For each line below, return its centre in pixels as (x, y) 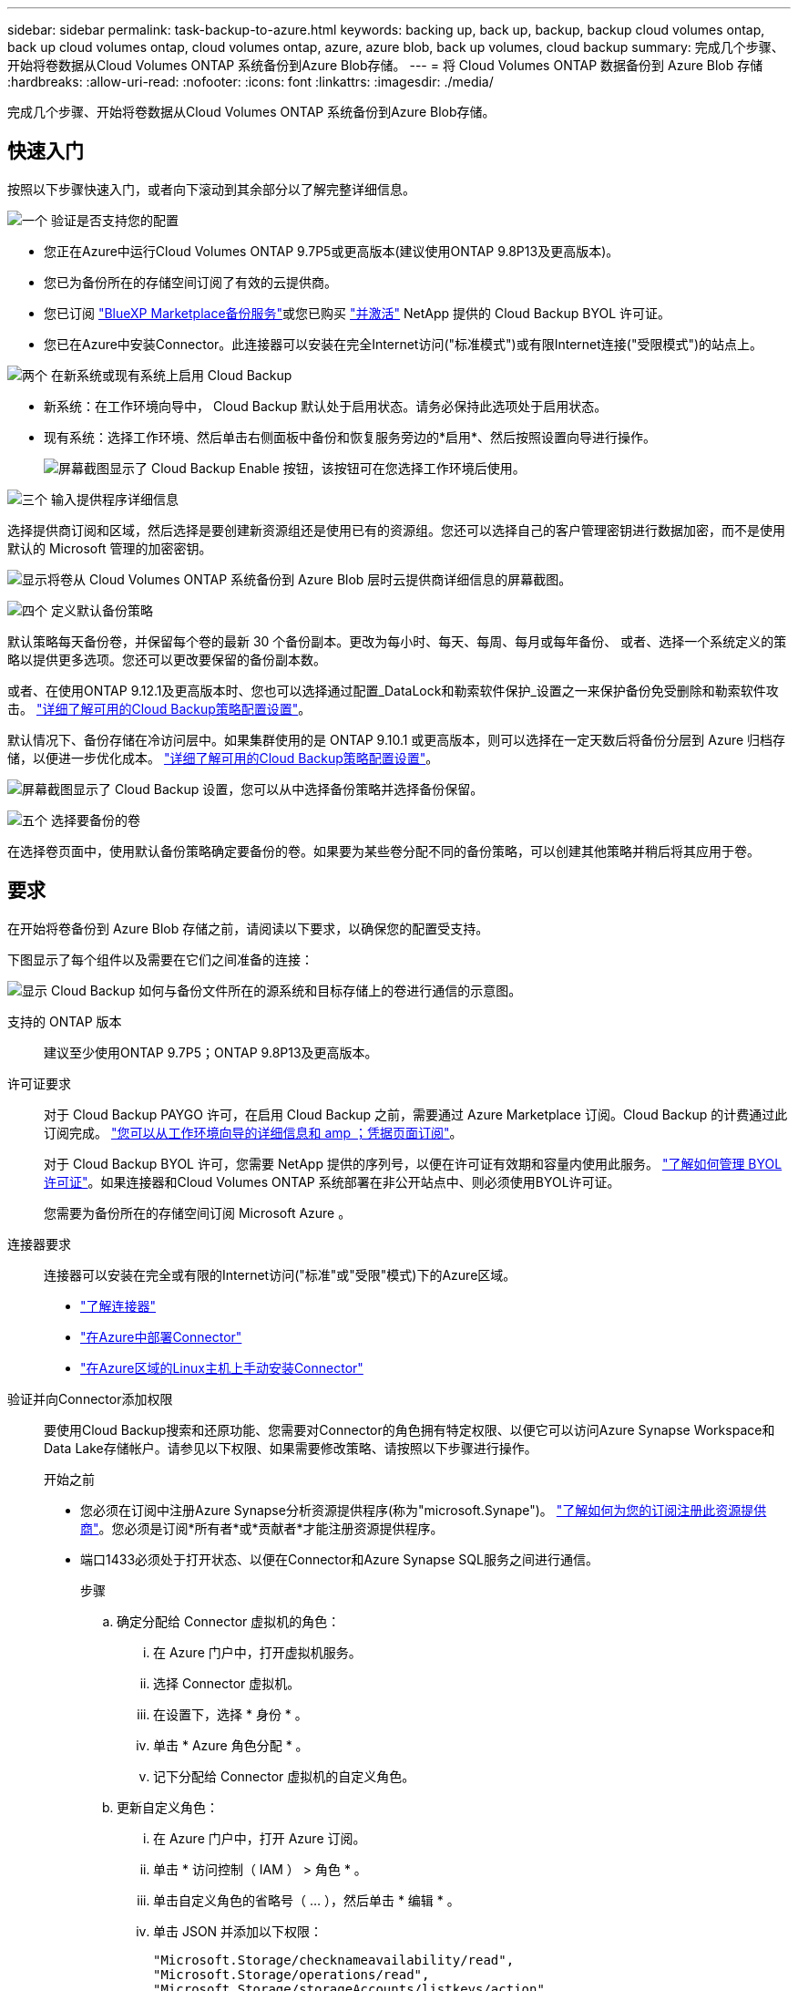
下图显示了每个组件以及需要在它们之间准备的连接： (160, 959)
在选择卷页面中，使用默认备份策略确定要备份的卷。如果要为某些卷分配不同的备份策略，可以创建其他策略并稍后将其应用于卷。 (384, 851)
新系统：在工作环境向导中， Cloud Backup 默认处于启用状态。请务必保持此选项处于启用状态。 (326, 406)
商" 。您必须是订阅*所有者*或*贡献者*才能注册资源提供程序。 (262, 1528)
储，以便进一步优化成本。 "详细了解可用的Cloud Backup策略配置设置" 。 (223, 758)
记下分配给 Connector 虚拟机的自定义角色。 (284, 1776)
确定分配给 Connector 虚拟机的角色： (229, 1621)
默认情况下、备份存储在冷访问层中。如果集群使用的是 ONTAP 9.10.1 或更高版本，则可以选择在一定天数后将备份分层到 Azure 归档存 (397, 739)
